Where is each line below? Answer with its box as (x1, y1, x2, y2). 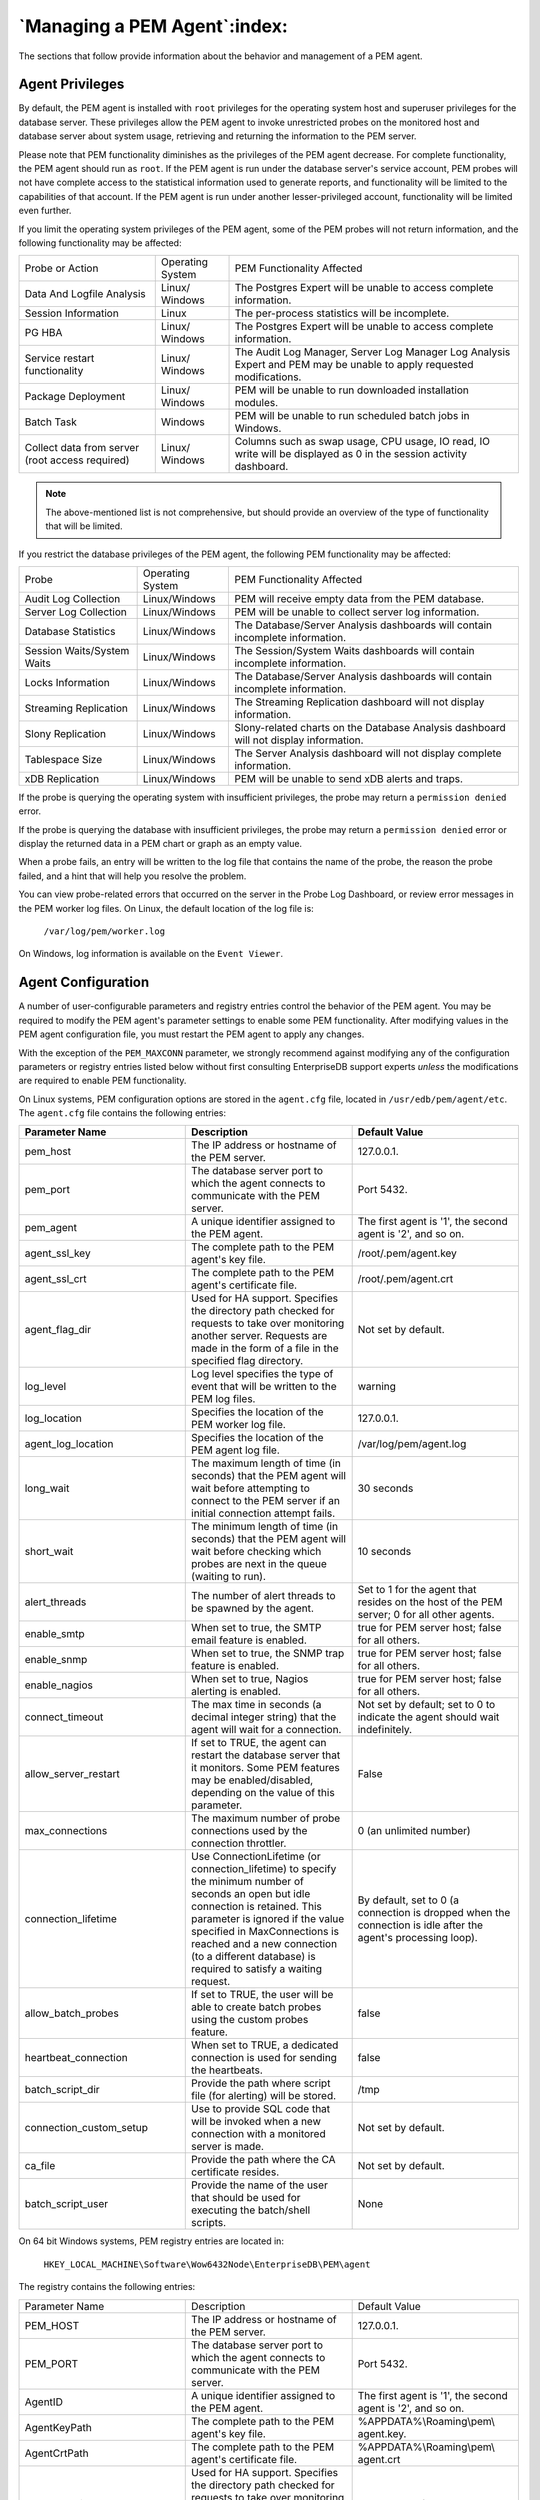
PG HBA (24, 326, 63, 340)
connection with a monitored (191, 2127, 326, 2141)
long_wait (24, 1481, 70, 1495)
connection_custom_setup (24, 2121, 149, 2135)
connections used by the (191, 1824, 308, 1838)
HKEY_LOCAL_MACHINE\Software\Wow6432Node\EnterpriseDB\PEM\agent (43, 2258, 371, 2270)
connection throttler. (191, 1836, 287, 1850)
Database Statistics (24, 624, 116, 638)
